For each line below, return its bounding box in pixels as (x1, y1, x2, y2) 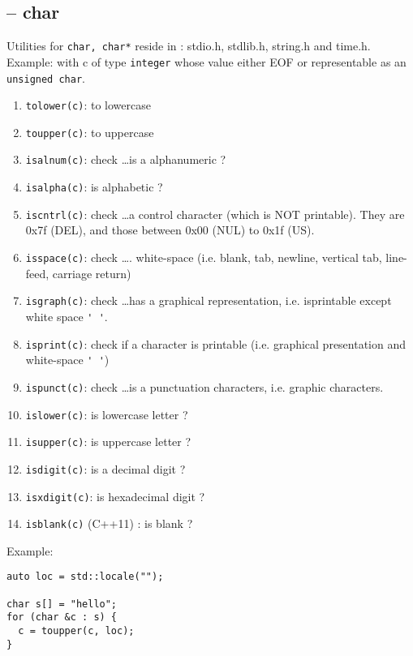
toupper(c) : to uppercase (25, 123, 154, 140)
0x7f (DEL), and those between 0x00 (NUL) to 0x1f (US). (25, 221, 315, 238)
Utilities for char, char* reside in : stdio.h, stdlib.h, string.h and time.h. (6, 37, 371, 54)
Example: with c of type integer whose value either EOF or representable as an (6, 53, 407, 70)
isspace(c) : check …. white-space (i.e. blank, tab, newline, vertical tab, (25, 249, 382, 266)
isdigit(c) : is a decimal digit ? (25, 460, 186, 477)
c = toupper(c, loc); (18, 625, 135, 637)
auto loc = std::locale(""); (6, 571, 164, 583)
